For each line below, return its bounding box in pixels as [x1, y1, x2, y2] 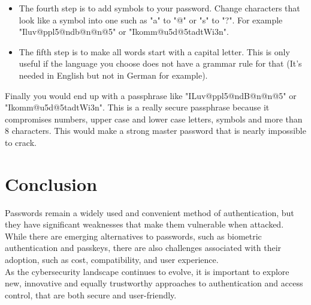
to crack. [5, 136, 37, 148]
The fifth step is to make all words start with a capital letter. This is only [19, 45, 290, 58]
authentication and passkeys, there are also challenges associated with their [5, 241, 282, 254]
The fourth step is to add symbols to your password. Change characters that [19, 2, 300, 14]
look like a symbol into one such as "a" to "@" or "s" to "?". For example [19, 13, 283, 26]
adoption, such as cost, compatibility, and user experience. [5, 253, 219, 266]
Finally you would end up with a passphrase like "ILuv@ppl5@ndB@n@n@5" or [5, 89, 297, 101]
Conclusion [5, 171, 98, 196]
